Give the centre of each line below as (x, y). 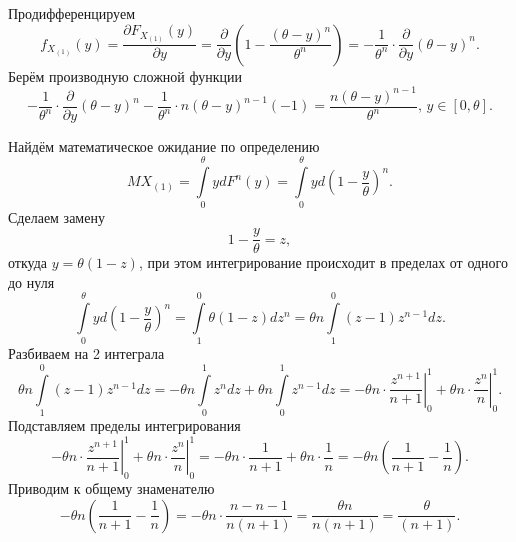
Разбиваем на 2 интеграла (86, 353)
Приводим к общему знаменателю (111, 488)
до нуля (31, 281)
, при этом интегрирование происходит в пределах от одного (323, 262)
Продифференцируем (71, 13)
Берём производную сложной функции (125, 75)
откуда (27, 262)
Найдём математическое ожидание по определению (164, 145)
